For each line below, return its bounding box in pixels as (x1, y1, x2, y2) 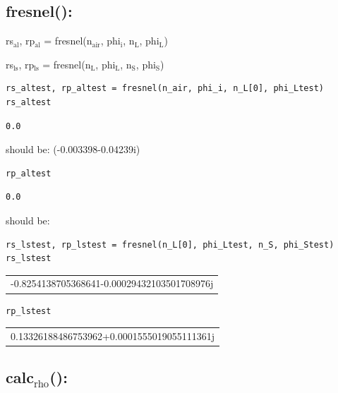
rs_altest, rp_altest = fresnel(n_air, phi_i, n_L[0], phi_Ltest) (6, 83, 325, 94)
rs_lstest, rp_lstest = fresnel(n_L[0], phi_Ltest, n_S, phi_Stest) (6, 239, 334, 250)
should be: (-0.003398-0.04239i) (6, 142, 140, 157)
